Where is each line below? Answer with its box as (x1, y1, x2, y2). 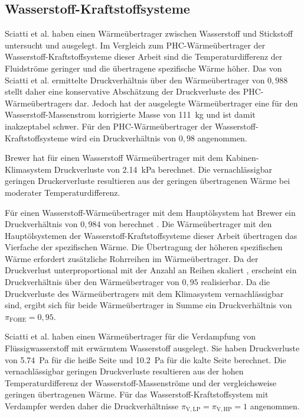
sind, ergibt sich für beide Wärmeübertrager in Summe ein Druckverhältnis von (5, 299, 292, 311)
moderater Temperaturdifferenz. (5, 186, 120, 198)
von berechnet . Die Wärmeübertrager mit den (103, 218, 272, 230)
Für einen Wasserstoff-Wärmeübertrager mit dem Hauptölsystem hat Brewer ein (5, 206, 296, 218)
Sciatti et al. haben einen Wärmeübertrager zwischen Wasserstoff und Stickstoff (5, 27, 293, 40)
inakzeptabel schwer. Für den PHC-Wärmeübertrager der (5, 119, 213, 132)
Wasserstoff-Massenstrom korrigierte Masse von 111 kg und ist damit (5, 108, 256, 121)
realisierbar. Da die (201, 276, 270, 288)
